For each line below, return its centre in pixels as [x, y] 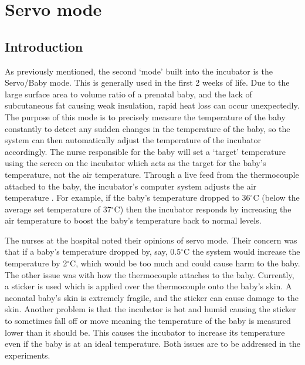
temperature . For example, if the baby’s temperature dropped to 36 [128, 197]
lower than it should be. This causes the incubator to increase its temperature [145, 332]
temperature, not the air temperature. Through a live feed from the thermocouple [152, 174]
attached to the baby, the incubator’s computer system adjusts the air [131, 186]
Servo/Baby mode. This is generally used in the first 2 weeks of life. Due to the [147, 82]
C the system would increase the [242, 251]
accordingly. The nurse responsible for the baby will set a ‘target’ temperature [145, 151]
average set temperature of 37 [58, 209]
